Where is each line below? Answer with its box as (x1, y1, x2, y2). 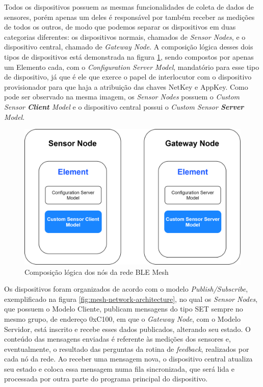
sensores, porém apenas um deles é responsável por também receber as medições (4, 11, 255, 22)
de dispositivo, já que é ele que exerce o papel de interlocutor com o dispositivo (4, 71, 252, 82)
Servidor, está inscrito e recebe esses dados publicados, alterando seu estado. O (4, 323, 251, 334)
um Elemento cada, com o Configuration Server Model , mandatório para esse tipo (4, 61, 259, 72)
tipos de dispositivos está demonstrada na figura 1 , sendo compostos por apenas (4, 51, 254, 62)
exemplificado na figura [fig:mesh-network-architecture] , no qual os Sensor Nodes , (4, 293, 258, 304)
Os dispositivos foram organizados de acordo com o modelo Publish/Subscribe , (4, 283, 248, 294)
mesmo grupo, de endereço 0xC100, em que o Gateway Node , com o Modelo (4, 313, 241, 324)
